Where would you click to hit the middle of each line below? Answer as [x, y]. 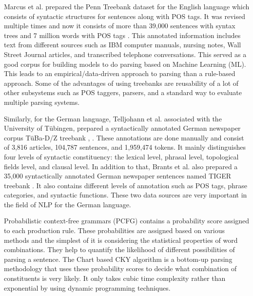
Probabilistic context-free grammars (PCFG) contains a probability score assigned [127, 221]
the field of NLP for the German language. [68, 204]
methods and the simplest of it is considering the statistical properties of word [121, 240]
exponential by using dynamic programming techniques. [87, 287]
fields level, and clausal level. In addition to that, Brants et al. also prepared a [121, 166]
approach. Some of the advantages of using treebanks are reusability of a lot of [121, 83]
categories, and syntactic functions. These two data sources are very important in [126, 195]
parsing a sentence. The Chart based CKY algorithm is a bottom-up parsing [118, 259]
